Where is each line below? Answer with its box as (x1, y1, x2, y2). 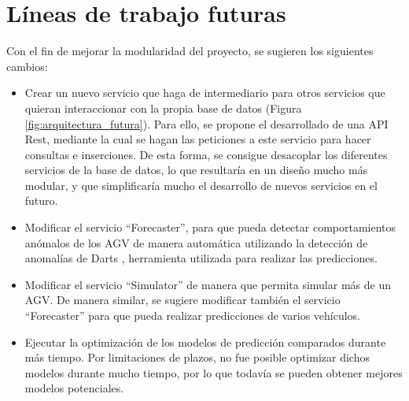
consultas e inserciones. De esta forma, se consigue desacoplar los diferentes (24, 146, 388, 162)
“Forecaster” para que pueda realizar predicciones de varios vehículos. (24, 307, 360, 324)
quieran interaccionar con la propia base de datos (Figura (24, 99, 302, 116)
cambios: (6, 58, 48, 74)
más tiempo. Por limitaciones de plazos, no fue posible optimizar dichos (24, 349, 370, 366)
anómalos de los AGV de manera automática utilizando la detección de (24, 234, 368, 251)
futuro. (24, 192, 58, 209)
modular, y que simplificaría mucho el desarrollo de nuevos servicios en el (24, 176, 378, 193)
